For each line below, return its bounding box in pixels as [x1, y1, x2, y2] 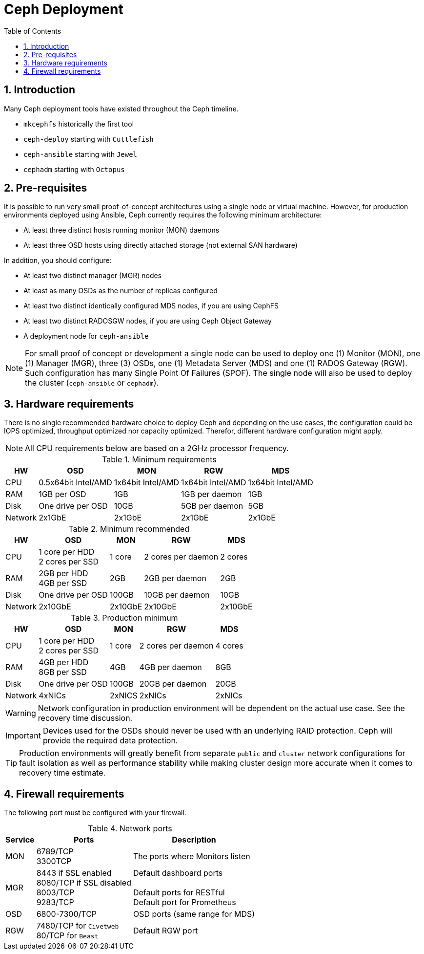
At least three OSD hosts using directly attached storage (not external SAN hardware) [23, 241, 298, 250]
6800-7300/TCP [36, 909, 97, 919]
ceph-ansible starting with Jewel [23, 150, 138, 158]
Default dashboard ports [133, 868, 223, 878]
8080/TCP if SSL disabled [36, 878, 131, 888]
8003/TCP [36, 888, 75, 898]
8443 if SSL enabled [36, 868, 112, 878]
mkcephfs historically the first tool [23, 119, 134, 128]
